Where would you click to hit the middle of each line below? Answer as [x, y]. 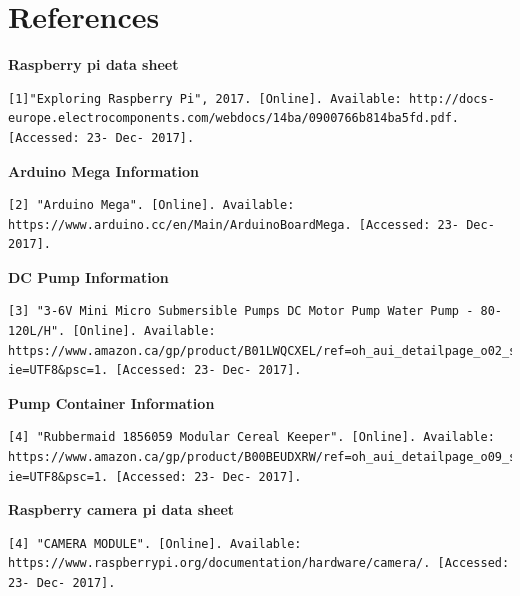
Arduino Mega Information [104, 170]
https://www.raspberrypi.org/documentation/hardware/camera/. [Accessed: [259, 563]
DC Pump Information [88, 276]
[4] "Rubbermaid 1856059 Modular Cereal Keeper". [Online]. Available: [251, 437]
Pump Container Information [111, 402]
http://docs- [451, 98]
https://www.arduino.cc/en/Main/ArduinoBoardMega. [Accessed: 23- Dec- [251, 224]
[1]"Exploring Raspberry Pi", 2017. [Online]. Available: [205, 98]
